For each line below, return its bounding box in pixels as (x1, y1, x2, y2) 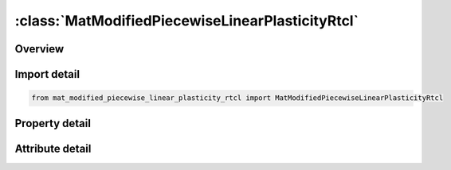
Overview (14, 42, 65, 56)
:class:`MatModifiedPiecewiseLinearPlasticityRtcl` (14, 12, 359, 29)
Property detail (14, 116, 92, 130)
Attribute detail (14, 141, 92, 155)
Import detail (14, 68, 80, 81)
